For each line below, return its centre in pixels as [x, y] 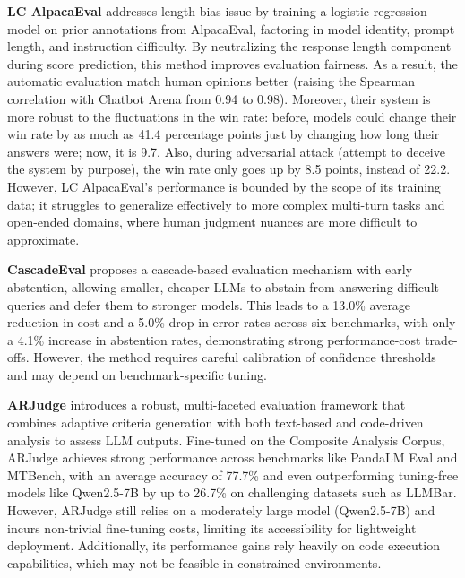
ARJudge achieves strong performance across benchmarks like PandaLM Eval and [232, 457]
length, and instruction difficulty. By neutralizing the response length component [229, 46]
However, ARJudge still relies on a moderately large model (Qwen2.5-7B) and [221, 510]
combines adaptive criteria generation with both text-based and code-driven [215, 423]
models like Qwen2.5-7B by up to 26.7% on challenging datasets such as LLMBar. [232, 492]
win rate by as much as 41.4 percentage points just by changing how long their [224, 134]
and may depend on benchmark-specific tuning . [137, 374]
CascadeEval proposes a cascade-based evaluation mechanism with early [210, 269]
